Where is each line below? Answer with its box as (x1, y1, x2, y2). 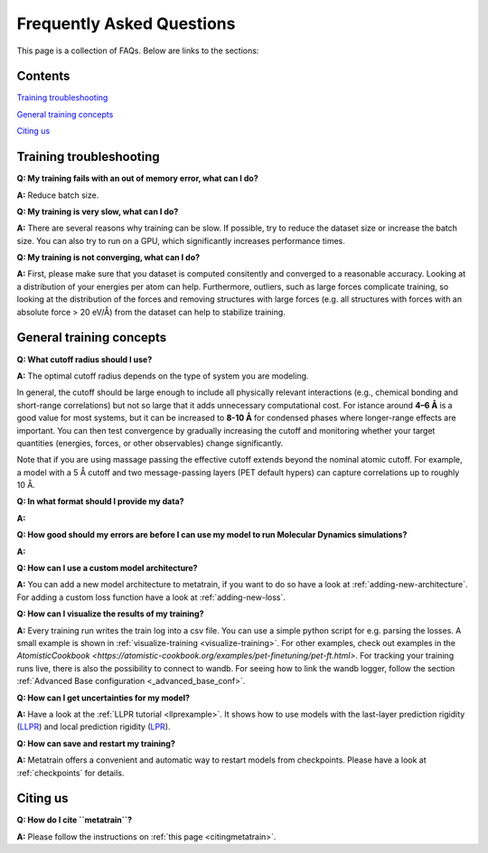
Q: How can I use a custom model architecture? (16, 563, 198, 574)
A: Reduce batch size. (16, 190, 99, 201)
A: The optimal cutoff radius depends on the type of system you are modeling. (16, 370, 309, 381)
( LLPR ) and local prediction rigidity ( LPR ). (16, 721, 171, 732)
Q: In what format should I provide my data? (16, 496, 184, 507)
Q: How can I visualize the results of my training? (16, 608, 204, 619)
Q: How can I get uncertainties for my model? (16, 692, 190, 703)
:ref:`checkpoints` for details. (16, 767, 125, 778)
